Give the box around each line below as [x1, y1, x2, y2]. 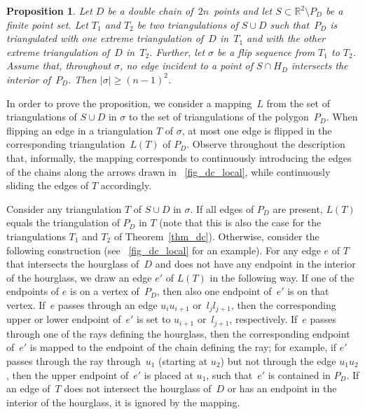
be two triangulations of [137, 17, 238, 32]
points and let [214, 4, 273, 18]
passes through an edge [57, 297, 158, 312]
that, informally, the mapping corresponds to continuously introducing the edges [6, 150, 352, 165]
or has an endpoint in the [227, 381, 337, 396]
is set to [137, 312, 171, 326]
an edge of [6, 381, 50, 396]
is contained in [268, 367, 331, 382]
